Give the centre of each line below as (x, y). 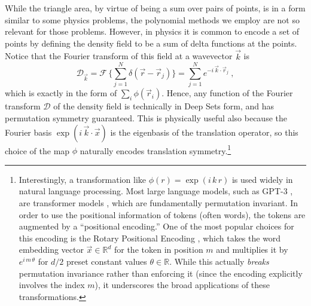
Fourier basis (28, 132)
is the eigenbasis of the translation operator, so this (204, 132)
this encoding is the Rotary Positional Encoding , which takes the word (150, 238)
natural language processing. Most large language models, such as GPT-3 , (156, 191)
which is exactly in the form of (61, 93)
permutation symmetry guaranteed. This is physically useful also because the (146, 117)
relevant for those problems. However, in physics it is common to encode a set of (152, 31)
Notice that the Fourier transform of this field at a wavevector (119, 56)
